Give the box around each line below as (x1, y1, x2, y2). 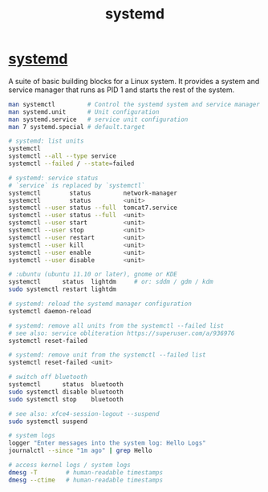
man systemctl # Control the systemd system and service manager (8, 100, 261, 108)
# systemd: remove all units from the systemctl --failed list (8, 321, 225, 329)
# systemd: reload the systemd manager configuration (8, 300, 193, 309)
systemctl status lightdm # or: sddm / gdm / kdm (8, 278, 214, 286)
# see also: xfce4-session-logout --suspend (8, 409, 160, 417)
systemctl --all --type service (8, 152, 116, 160)
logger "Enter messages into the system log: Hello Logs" (8, 439, 206, 447)
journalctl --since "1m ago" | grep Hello (8, 446, 152, 455)
